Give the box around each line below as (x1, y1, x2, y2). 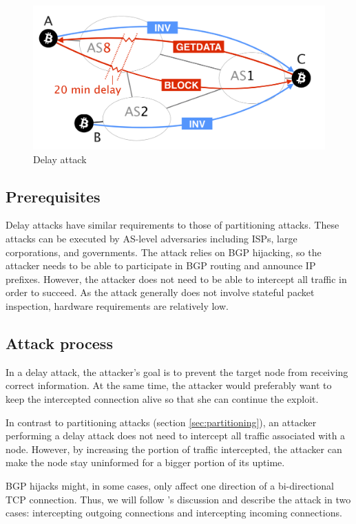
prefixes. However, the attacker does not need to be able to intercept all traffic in (6, 271, 347, 286)
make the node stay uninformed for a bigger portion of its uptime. (6, 455, 285, 470)
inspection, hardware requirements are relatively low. (6, 299, 229, 313)
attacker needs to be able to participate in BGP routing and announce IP (6, 258, 316, 273)
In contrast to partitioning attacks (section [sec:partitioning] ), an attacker (6, 415, 317, 429)
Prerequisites (6, 185, 101, 207)
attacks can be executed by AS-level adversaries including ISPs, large (6, 231, 297, 246)
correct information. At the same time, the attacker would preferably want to (6, 378, 332, 392)
